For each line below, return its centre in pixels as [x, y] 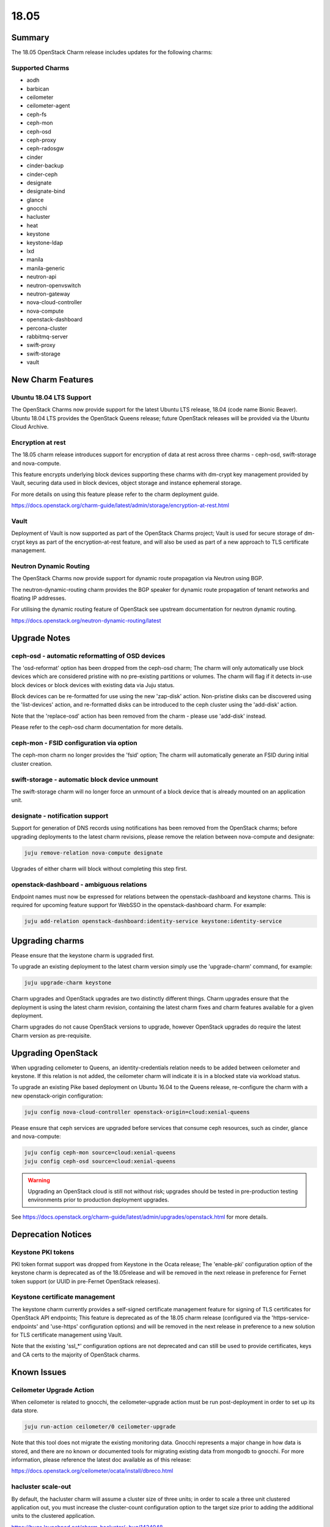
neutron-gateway [48, 294]
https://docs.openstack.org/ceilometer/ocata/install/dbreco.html [92, 1471]
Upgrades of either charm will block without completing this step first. [99, 869]
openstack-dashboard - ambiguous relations [79, 884]
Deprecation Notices [51, 1234]
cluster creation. [32, 763]
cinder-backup [45, 166]
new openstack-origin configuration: [57, 1096]
